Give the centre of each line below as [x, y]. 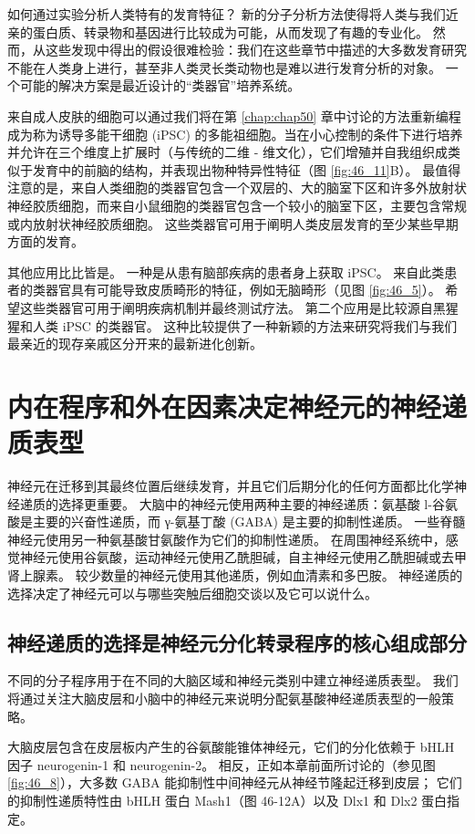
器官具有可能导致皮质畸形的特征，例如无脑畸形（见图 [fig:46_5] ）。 [243, 290]
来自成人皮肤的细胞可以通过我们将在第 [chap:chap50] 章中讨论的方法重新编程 [234, 115]
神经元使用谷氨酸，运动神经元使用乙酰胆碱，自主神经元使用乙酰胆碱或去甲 [243, 557]
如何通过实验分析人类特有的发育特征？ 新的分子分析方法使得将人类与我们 [227, 14]
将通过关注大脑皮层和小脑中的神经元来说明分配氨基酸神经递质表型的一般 [224, 698]
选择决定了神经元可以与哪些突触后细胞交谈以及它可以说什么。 [192, 593]
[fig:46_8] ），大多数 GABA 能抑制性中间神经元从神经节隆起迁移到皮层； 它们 [235, 782]
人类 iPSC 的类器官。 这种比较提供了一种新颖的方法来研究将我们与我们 [245, 325]
